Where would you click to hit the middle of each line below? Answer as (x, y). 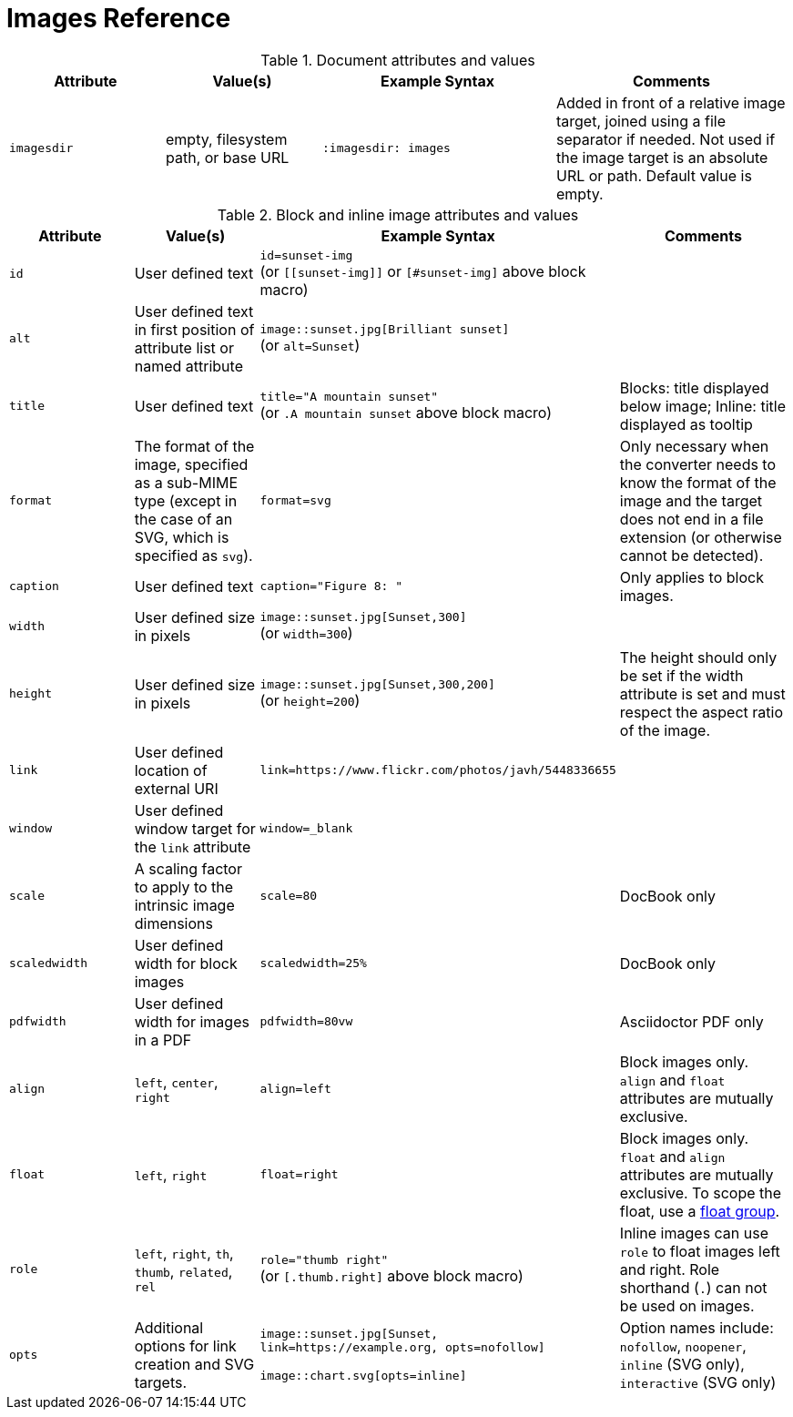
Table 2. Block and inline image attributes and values (398, 214)
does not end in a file (691, 519)
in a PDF (163, 1040)
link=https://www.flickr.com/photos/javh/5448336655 (438, 770)
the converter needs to (698, 464)
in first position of (194, 329)
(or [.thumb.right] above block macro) (391, 1276)
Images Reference (119, 18)
